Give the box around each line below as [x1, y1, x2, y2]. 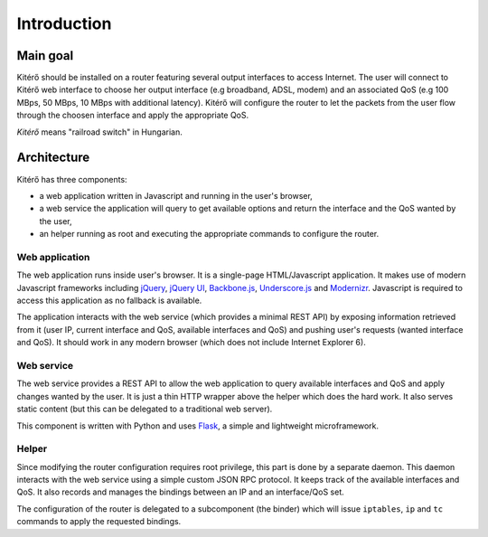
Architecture [16, 150, 90, 165]
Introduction [16, 14, 112, 33]
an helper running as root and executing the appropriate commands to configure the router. [39, 229, 380, 240]
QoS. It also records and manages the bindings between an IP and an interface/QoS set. [16, 486, 345, 497]
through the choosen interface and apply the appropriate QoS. [16, 109, 249, 121]
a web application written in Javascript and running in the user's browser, [39, 190, 314, 201]
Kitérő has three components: [16, 174, 127, 184]
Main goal [16, 48, 74, 63]
